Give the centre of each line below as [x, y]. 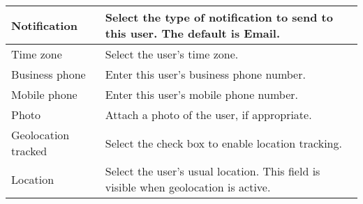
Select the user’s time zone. [172, 54]
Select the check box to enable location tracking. [223, 143]
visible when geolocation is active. [188, 187]
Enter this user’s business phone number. [205, 74]
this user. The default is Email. [193, 33]
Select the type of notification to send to [219, 17]
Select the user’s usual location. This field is [213, 171]
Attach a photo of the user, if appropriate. [208, 115]
